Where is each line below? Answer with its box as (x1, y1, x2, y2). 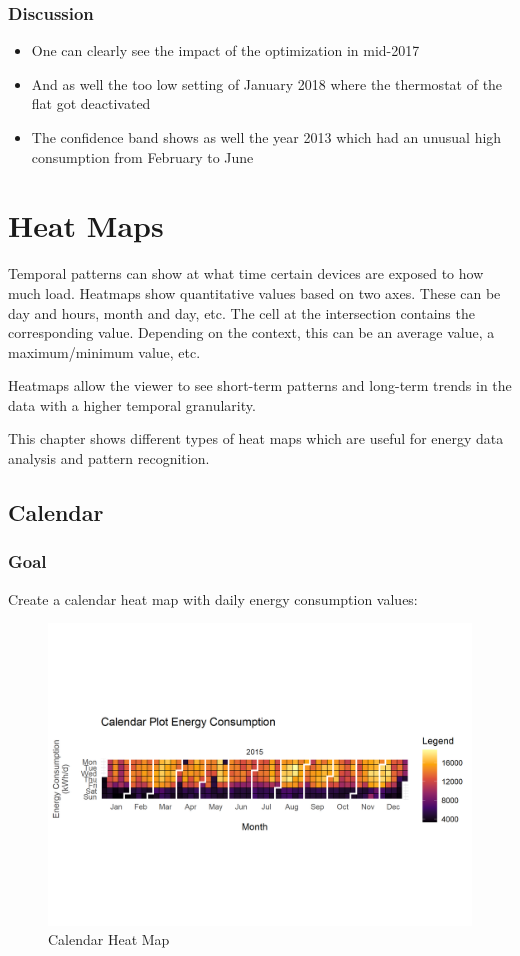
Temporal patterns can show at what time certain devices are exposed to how (8, 263, 484, 284)
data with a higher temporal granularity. (8, 394, 256, 415)
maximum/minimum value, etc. (8, 341, 201, 362)
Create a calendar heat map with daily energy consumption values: (8, 588, 418, 609)
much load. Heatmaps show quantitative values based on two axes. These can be (8, 282, 501, 303)
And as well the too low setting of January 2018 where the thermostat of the (31, 73, 503, 94)
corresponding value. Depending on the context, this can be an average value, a (8, 322, 495, 343)
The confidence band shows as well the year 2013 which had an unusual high (31, 127, 502, 147)
